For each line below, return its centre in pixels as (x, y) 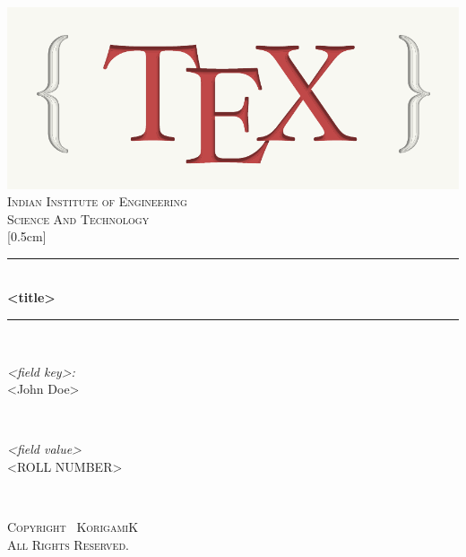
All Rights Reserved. (68, 544)
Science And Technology (78, 218)
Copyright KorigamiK (73, 527)
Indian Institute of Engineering (97, 201)
